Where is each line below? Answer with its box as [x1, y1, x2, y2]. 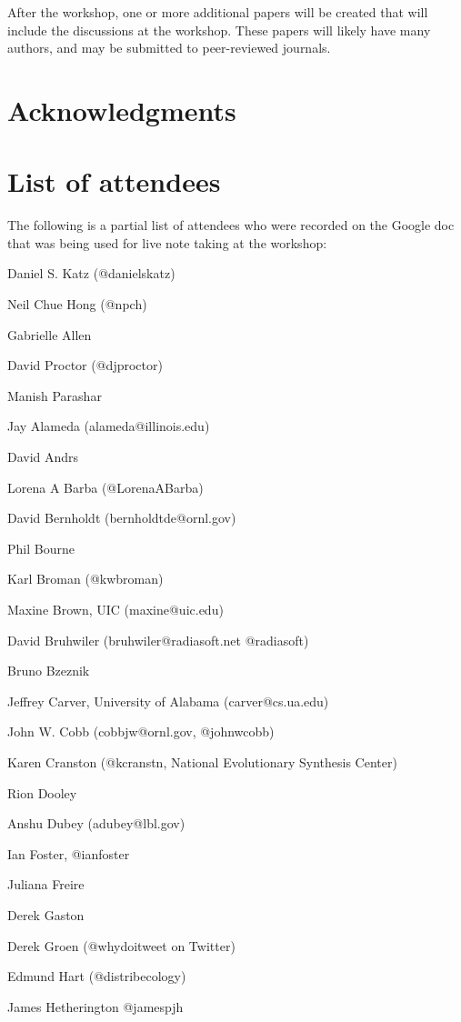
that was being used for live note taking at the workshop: [7, 233, 327, 252]
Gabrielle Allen [7, 325, 92, 344]
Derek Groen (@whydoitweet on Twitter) [7, 936, 236, 955]
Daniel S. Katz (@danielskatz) [7, 264, 175, 283]
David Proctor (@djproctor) [7, 356, 163, 375]
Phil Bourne [7, 538, 75, 557]
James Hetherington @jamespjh [7, 997, 184, 1016]
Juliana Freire [7, 875, 85, 894]
